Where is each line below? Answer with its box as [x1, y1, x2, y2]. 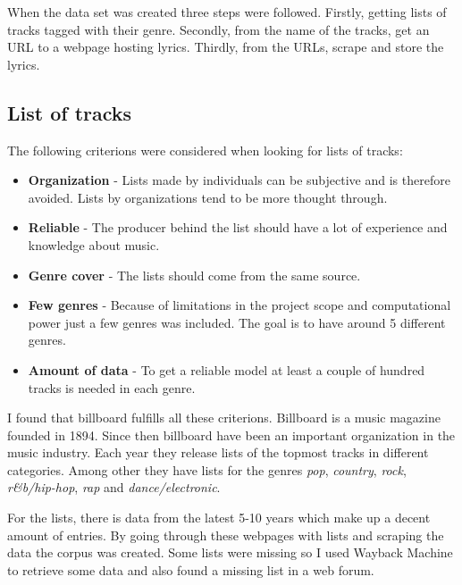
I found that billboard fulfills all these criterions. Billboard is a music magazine [7, 408, 441, 427]
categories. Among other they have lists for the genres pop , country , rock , [7, 460, 407, 479]
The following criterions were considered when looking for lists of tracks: [7, 140, 403, 159]
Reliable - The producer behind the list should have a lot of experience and [28, 218, 448, 237]
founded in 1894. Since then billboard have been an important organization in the [7, 425, 456, 444]
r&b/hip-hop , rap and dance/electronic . [7, 478, 221, 497]
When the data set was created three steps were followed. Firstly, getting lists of [7, 3, 447, 21]
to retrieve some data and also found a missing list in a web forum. [7, 560, 374, 579]
